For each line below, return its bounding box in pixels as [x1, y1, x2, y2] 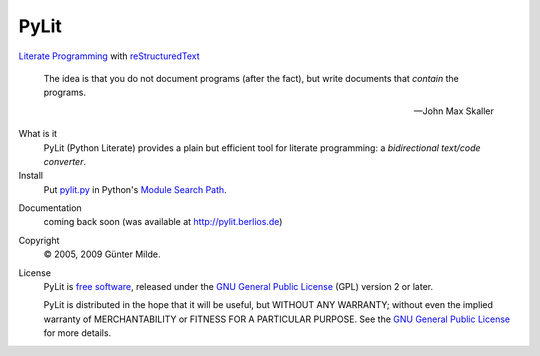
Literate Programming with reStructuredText [18, 50, 200, 62]
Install [18, 170, 44, 182]
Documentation [18, 202, 82, 214]
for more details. [43, 327, 112, 339]
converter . [43, 155, 87, 167]
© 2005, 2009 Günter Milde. [43, 248, 161, 260]
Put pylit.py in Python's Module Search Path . [43, 183, 227, 195]
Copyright [18, 234, 60, 246]
